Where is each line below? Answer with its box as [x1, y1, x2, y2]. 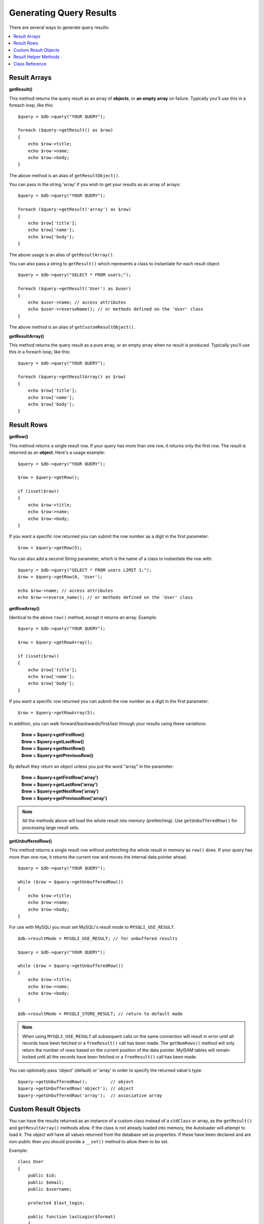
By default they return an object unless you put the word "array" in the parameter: [9, 763, 174, 769]
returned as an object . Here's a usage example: [9, 449, 105, 455]
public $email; [27, 1179, 65, 1185]
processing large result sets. [22, 824, 80, 830]
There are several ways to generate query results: [9, 24, 110, 30]
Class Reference [13, 61, 46, 67]
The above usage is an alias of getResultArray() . [9, 252, 114, 258]
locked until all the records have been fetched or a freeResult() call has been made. [22, 1054, 198, 1060]
